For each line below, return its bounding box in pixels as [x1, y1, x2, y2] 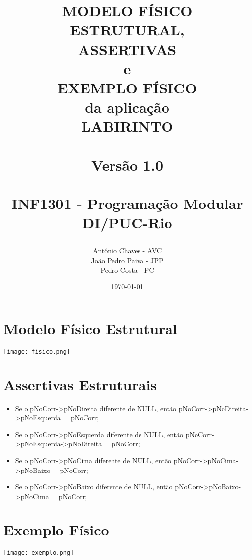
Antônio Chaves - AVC [92, 245, 162, 256]
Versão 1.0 [91, 154, 163, 175]
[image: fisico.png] [3, 348, 71, 355]
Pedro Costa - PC [100, 265, 154, 275]
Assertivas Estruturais [3, 374, 157, 394]
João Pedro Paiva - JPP [91, 255, 164, 265]
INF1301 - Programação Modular [11, 193, 243, 213]
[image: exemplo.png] [3, 549, 74, 557]
